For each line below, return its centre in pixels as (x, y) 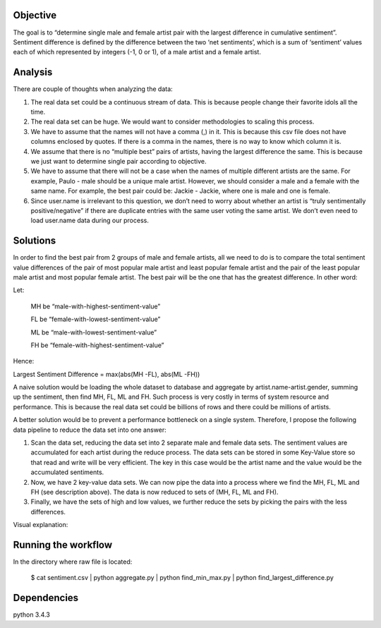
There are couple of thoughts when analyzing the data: (93, 89)
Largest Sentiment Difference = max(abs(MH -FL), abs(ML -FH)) (107, 374)
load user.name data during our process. (90, 221)
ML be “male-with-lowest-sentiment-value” (94, 332)
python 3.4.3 (32, 615)
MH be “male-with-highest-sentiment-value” (96, 306)
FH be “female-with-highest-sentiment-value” (98, 345)
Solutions (35, 241)
